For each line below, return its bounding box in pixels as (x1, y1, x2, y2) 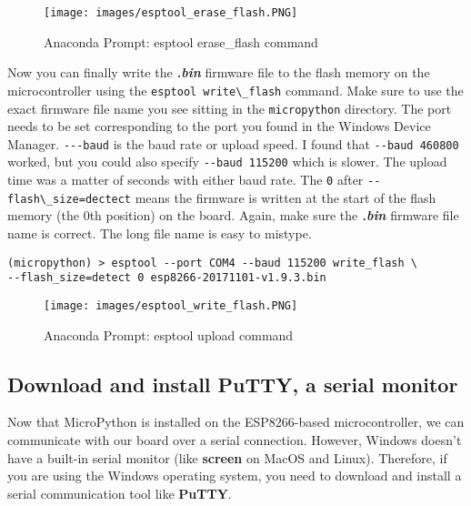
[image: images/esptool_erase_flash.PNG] (44, 6, 298, 19)
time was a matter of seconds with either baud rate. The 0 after (7, 170, 364, 189)
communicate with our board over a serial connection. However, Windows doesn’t (7, 430, 462, 449)
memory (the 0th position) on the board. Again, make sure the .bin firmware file (7, 206, 459, 225)
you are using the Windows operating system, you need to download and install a (7, 466, 462, 485)
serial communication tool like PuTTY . (7, 483, 232, 502)
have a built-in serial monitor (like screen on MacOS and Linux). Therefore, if (7, 448, 447, 467)
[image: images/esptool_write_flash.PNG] (44, 299, 298, 312)
